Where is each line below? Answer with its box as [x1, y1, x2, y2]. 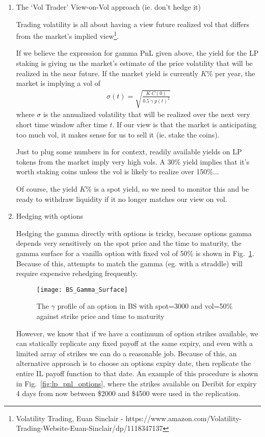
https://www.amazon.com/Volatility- [125, 412, 242, 423]
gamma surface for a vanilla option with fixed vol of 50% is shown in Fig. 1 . [16, 247, 254, 258]
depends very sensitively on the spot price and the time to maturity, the [16, 238, 242, 248]
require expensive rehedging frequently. [16, 268, 138, 279]
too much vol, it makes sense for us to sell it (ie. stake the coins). [16, 129, 220, 140]
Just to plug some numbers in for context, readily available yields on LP [16, 146, 242, 157]
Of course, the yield [16, 183, 77, 194]
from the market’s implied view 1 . [16, 29, 119, 41]
